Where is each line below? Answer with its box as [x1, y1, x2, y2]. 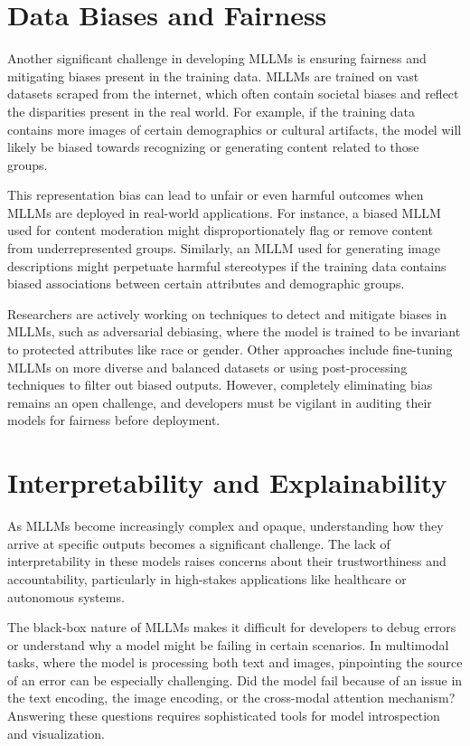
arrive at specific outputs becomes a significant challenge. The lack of [7, 534, 390, 552]
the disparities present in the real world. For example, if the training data [7, 101, 416, 120]
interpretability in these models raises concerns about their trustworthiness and [7, 552, 446, 571]
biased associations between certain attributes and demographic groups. [7, 274, 405, 293]
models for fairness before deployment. [7, 411, 221, 430]
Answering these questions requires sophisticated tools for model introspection [7, 706, 440, 725]
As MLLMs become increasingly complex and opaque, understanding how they [7, 516, 444, 535]
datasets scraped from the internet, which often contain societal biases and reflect [7, 84, 459, 103]
